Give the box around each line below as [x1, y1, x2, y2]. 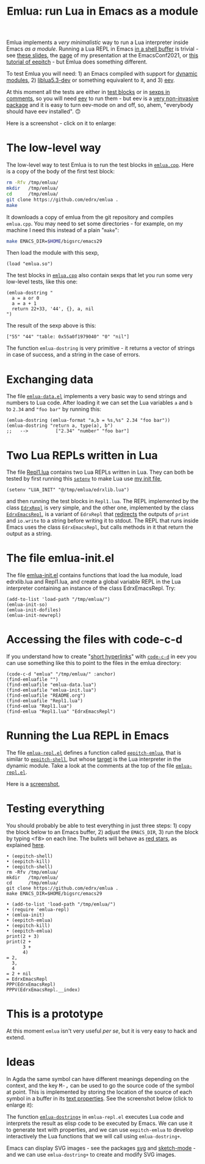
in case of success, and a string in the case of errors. [6, 351, 140, 358]
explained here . [6, 842, 46, 848]
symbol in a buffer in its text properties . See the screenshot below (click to [6, 1094, 193, 1102]
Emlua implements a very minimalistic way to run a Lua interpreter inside [6, 38, 189, 46]
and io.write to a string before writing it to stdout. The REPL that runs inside [6, 517, 199, 525]
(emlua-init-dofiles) [6, 607, 62, 613]
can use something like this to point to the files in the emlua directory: [6, 660, 182, 667]
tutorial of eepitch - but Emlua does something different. [6, 58, 148, 65]
